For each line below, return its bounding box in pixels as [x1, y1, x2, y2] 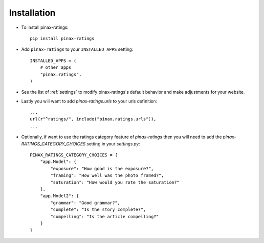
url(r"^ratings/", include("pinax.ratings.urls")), [30, 116, 156, 122]
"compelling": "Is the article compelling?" [50, 214, 159, 219]
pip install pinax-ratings [30, 36, 95, 41]
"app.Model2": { [40, 193, 79, 199]
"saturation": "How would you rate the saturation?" [50, 180, 179, 185]
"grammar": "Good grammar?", [50, 200, 121, 205]
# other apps [40, 65, 71, 70]
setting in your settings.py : [86, 141, 140, 146]
